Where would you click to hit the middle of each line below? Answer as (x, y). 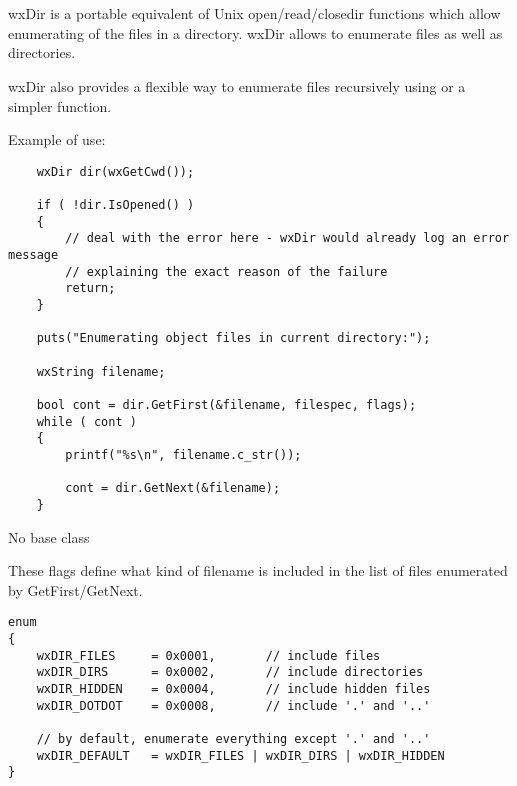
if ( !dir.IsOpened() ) (115, 205)
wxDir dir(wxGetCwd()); (115, 171)
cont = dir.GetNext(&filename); (173, 488)
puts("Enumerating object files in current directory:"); (233, 338)
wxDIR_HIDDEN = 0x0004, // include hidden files (233, 688)
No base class (49, 536)
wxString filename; (101, 371)
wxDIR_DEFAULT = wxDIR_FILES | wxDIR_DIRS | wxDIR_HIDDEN (240, 755)
